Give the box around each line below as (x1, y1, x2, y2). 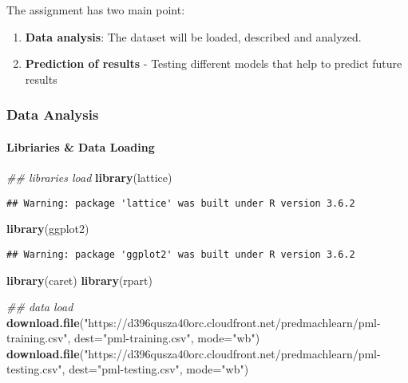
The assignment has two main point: (6, 2, 185, 18)
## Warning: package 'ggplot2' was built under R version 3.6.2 (6, 248, 355, 260)
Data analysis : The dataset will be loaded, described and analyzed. (25, 28, 362, 45)
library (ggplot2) (6, 220, 89, 237)
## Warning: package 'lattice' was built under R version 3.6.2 (6, 197, 355, 209)
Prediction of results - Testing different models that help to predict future (25, 55, 402, 72)
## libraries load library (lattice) (6, 169, 172, 186)
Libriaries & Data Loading (6, 138, 155, 155)
